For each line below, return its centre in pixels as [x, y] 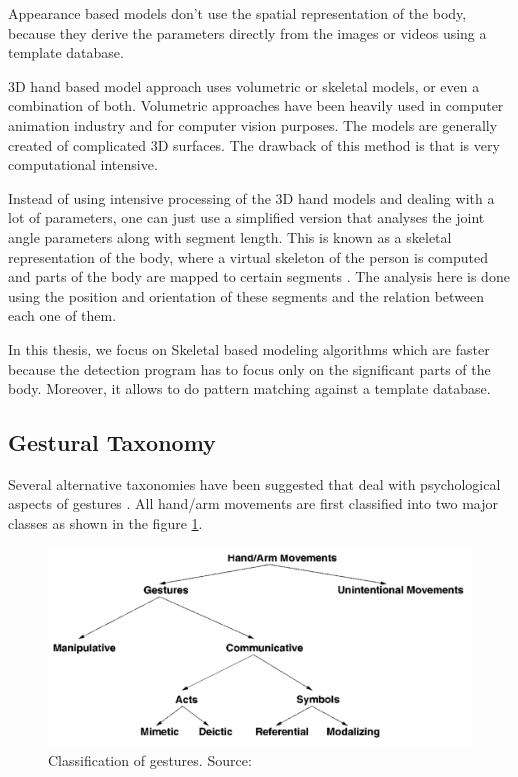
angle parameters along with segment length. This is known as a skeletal [230, 236]
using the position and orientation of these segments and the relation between [246, 295]
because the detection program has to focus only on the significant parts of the [249, 368]
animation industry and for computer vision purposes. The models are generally [253, 124]
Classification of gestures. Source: [150, 760]
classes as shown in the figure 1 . [105, 523]
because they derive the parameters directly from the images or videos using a [247, 32]
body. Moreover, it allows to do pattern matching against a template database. [249, 388]
